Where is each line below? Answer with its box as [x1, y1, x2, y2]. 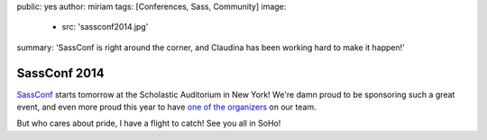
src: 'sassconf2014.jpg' [61, 22, 149, 32]
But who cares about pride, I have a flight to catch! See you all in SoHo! [16, 118, 281, 129]
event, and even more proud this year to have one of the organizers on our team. [16, 101, 317, 112]
